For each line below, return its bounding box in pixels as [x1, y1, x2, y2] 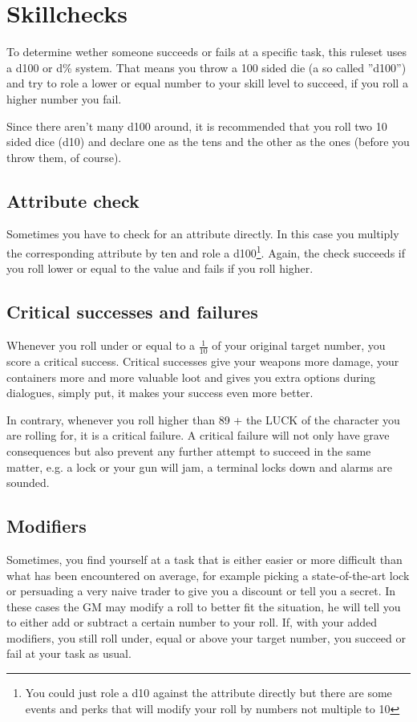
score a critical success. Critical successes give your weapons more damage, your [6, 352, 399, 369]
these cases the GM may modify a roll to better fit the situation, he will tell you [6, 598, 401, 615]
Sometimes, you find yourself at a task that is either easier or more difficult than [6, 550, 403, 567]
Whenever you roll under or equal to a [6, 337, 196, 354]
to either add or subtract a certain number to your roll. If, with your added [6, 614, 378, 631]
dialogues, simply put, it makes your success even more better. [6, 384, 314, 401]
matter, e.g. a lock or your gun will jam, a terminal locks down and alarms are [6, 458, 393, 475]
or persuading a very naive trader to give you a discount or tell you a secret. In [6, 582, 396, 599]
